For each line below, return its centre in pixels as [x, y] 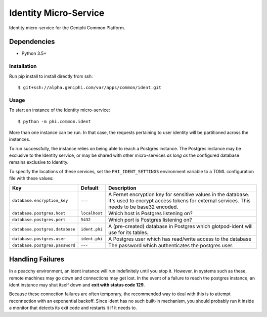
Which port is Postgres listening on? [150, 220]
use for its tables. [128, 232]
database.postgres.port [39, 220]
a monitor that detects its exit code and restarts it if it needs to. [73, 308]
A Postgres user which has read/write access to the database [180, 239]
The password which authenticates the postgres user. [171, 245]
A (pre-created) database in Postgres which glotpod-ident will [180, 226]
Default [90, 188]
